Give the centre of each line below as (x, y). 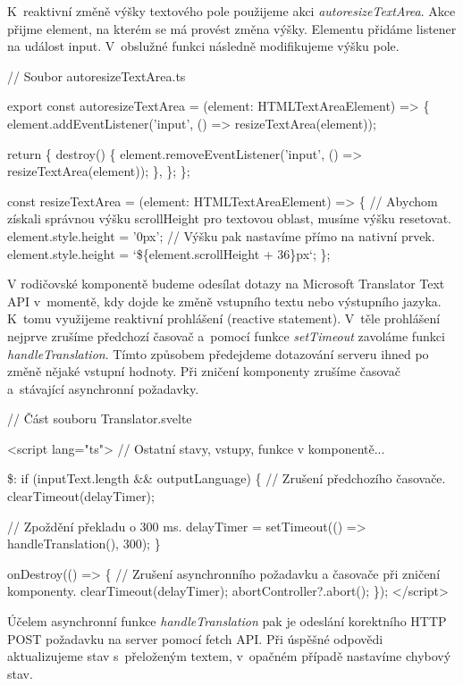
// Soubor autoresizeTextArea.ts (97, 75)
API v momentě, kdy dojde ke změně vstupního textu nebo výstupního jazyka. (224, 301)
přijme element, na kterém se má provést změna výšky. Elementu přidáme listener (232, 28)
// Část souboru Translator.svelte (100, 418)
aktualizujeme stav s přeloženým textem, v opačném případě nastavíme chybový (229, 656)
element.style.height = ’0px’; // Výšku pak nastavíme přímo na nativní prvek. (221, 235)
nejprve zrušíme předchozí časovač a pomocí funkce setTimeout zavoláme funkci (226, 335)
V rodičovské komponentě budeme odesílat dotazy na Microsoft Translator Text (226, 284)
